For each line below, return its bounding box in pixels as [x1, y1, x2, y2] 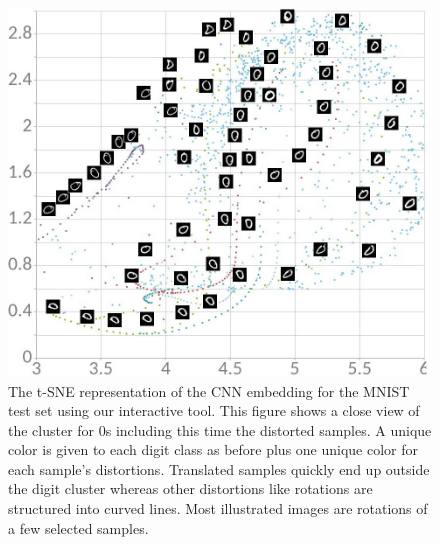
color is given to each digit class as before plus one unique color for [8, 439, 419, 460]
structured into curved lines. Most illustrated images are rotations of [8, 498, 428, 519]
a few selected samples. [8, 517, 149, 538]
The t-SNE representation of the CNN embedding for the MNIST [8, 380, 410, 401]
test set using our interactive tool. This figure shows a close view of [8, 400, 420, 421]
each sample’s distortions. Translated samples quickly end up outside [8, 458, 430, 479]
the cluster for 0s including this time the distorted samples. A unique [8, 419, 432, 440]
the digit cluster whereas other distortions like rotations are [8, 478, 373, 499]
